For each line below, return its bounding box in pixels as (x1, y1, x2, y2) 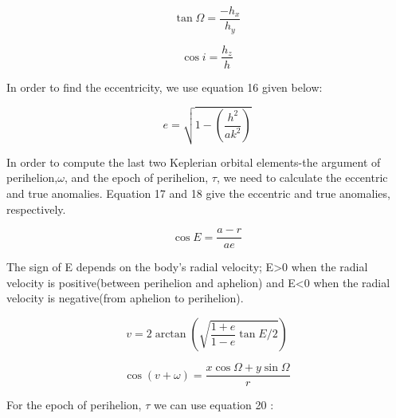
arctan (155, 329, 186, 341)
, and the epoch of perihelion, (64, 169, 209, 186)
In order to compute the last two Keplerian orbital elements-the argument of (6, 153, 381, 170)
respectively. (6, 200, 66, 217)
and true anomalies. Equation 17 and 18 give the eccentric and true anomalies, (6, 185, 390, 202)
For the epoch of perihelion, (6, 396, 142, 413)
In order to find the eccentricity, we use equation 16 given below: (6, 78, 323, 95)
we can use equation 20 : (153, 396, 274, 413)
